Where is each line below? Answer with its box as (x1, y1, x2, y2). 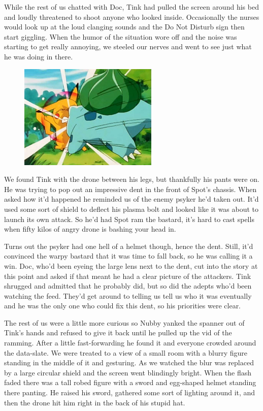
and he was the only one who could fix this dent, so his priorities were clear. (4, 300, 241, 311)
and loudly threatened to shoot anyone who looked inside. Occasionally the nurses (4, 11, 259, 22)
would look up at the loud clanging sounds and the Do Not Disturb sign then (4, 21, 245, 32)
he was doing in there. (4, 51, 73, 61)
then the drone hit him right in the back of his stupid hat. (4, 397, 185, 407)
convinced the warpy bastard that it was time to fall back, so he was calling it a (4, 250, 253, 261)
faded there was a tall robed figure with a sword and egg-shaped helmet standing (4, 377, 256, 388)
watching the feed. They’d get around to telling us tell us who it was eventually (4, 290, 252, 301)
